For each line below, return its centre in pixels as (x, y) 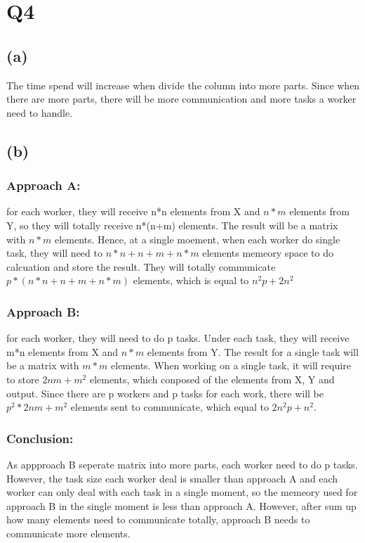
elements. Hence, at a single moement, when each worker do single (197, 239)
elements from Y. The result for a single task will (253, 351)
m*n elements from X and (62, 351)
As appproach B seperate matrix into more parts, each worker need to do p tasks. (182, 464)
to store (23, 379)
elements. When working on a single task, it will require (231, 365)
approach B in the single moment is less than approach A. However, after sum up (181, 505)
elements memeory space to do (268, 253)
